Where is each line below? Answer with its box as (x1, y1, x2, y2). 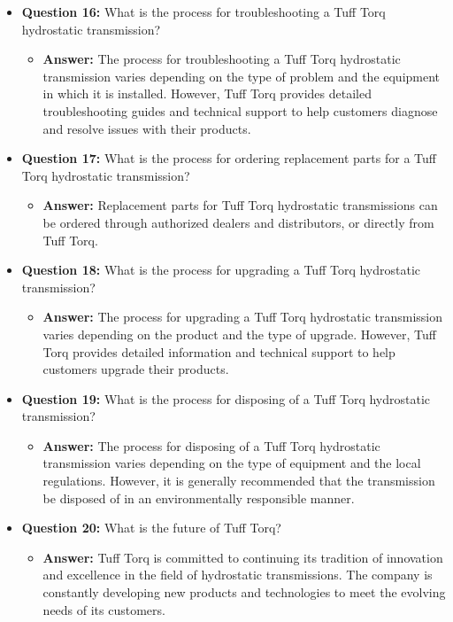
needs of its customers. (42, 600, 165, 618)
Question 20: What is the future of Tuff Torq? (21, 518, 281, 537)
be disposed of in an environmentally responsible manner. (42, 488, 355, 507)
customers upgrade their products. (42, 360, 229, 378)
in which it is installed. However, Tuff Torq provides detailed (42, 84, 372, 103)
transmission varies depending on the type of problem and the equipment (42, 66, 441, 85)
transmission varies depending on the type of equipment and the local (42, 454, 421, 472)
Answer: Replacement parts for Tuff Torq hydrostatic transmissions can (42, 196, 438, 214)
